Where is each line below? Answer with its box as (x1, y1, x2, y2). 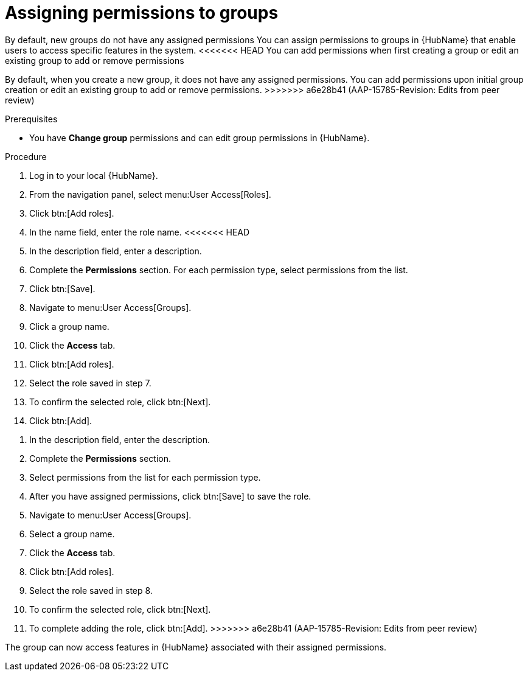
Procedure (5, 151, 47, 162)
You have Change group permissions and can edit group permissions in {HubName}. (29, 132, 370, 143)
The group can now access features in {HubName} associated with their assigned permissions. (5, 641, 387, 652)
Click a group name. (29, 321, 109, 332)
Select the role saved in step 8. (29, 585, 153, 596)
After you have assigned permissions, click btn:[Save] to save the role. (29, 490, 311, 501)
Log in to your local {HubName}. (29, 170, 158, 181)
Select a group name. (29, 528, 115, 539)
